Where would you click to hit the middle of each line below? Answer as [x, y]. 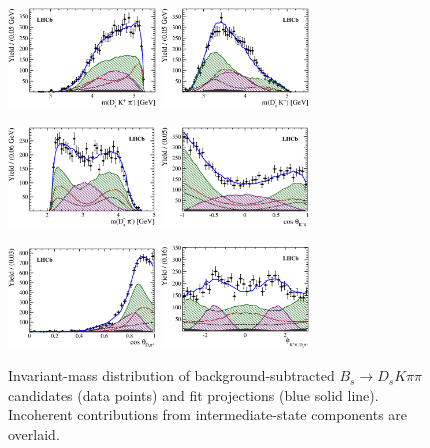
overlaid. [34, 434]
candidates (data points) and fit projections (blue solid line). [193, 394]
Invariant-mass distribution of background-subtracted [171, 375]
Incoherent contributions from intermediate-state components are [208, 414]
